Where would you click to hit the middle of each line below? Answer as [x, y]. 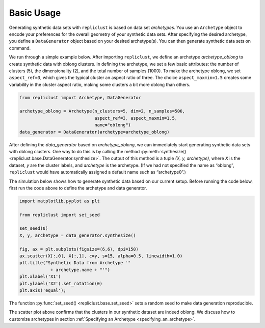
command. [20, 48]
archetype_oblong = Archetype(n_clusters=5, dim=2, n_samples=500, [102, 111]
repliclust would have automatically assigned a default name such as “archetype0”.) [97, 172]
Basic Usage [35, 13]
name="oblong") [113, 125]
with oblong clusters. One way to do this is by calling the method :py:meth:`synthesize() [98, 151]
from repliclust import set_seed [60, 215]
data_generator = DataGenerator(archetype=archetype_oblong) [94, 132]
